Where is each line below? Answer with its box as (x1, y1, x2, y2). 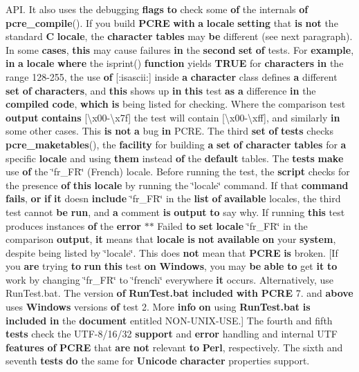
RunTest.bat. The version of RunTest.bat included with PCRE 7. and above (6, 286, 353, 300)
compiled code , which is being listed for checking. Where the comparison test (6, 97, 346, 111)
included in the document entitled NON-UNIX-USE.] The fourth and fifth (6, 313, 333, 327)
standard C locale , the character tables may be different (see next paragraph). (6, 29, 353, 43)
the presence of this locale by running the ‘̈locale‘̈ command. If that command (6, 177, 349, 192)
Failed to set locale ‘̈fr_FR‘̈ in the (157, 218, 308, 233)
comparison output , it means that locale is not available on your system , (6, 232, 336, 246)
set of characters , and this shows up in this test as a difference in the (6, 83, 316, 97)
